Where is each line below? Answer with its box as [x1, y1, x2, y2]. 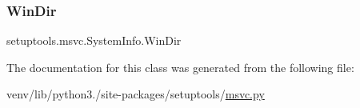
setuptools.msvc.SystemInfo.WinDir [6, 32, 182, 49]
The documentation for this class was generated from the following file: [6, 58, 354, 75]
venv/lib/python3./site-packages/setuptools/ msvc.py [6, 86, 265, 102]
